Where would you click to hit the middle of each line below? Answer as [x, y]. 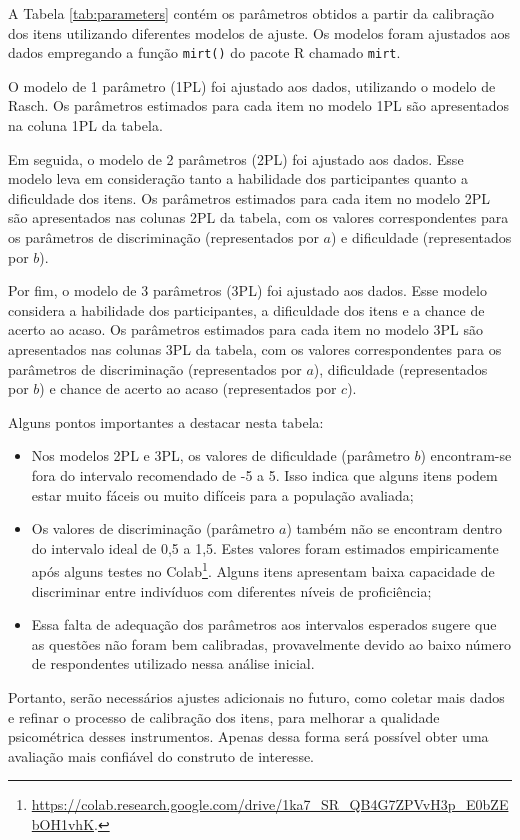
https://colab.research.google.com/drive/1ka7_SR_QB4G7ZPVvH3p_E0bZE [270, 804]
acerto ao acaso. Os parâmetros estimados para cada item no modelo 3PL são [245, 329]
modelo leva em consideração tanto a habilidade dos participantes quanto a [238, 178]
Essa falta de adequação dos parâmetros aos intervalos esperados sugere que [264, 624]
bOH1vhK [63, 823]
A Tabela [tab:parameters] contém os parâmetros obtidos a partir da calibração [251, 13]
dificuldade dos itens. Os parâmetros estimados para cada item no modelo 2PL [249, 197]
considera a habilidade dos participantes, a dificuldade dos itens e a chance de [246, 309]
